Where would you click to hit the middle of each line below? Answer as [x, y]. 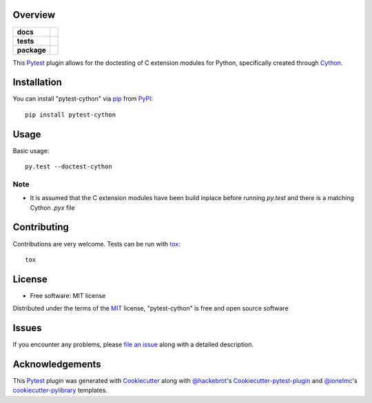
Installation [37, 82]
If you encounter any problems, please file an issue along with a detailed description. [133, 344]
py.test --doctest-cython [69, 167]
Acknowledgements [57, 364]
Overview [34, 15]
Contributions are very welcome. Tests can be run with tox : [96, 244]
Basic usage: [31, 150]
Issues [27, 328]
